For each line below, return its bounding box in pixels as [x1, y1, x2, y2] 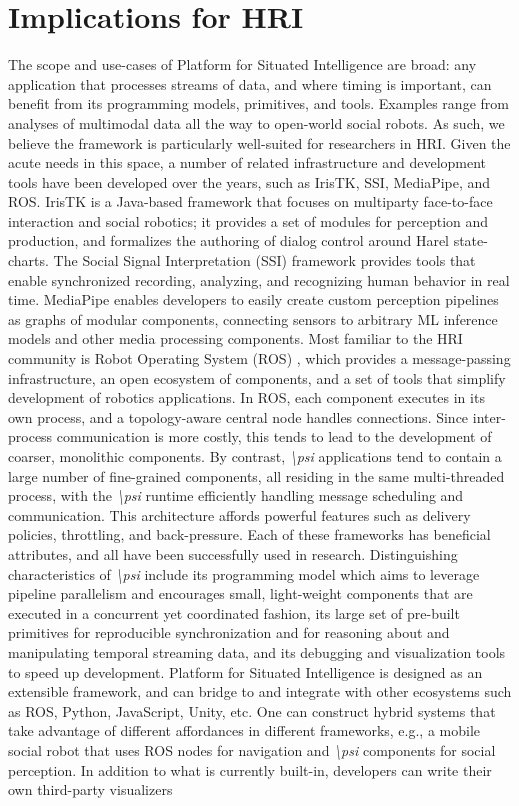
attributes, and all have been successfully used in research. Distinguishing [8, 543, 458, 564]
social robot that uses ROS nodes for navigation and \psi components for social [8, 739, 496, 760]
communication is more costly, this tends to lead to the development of [56, 426, 492, 447]
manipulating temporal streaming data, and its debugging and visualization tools [8, 641, 506, 662]
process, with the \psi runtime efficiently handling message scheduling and [8, 485, 464, 506]
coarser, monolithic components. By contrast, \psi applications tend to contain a [8, 446, 502, 466]
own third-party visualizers [8, 779, 173, 800]
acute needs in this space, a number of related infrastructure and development [8, 152, 487, 173]
